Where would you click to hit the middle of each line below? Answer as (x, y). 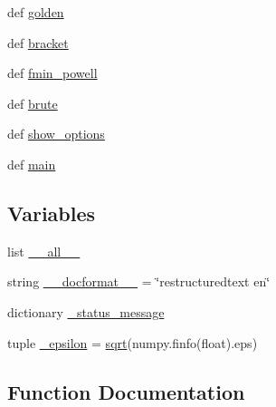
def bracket (38, 42)
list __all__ (44, 251)
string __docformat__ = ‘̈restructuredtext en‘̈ (139, 281)
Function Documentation (126, 391)
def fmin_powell (52, 73)
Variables (52, 213)
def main (32, 164)
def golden (36, 12)
